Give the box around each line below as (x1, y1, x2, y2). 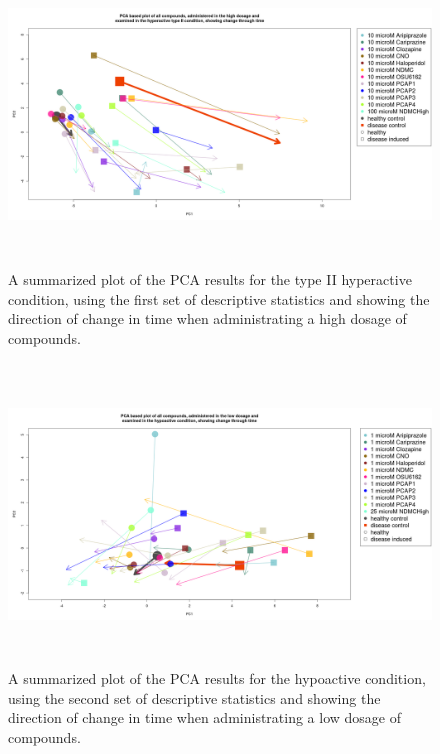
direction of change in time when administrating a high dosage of (8, 308, 407, 329)
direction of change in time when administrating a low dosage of (8, 707, 402, 728)
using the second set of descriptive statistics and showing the (8, 687, 381, 708)
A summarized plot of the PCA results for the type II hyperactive (8, 268, 412, 289)
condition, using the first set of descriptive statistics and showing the (8, 288, 430, 309)
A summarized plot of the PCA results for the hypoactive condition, (8, 668, 426, 689)
